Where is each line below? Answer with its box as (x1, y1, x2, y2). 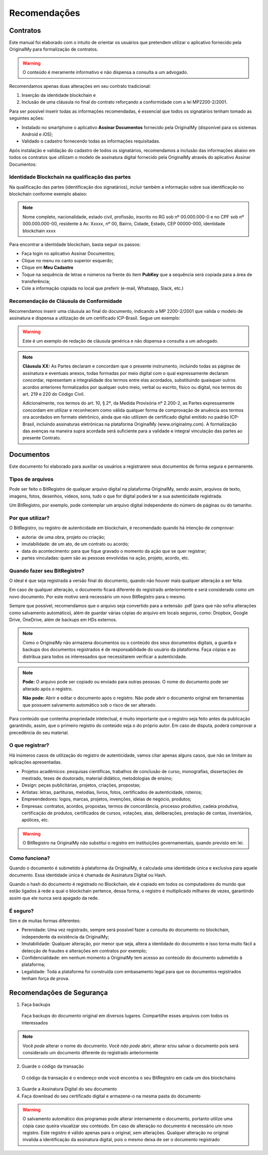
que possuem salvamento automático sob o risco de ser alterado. (22, 702, 157, 708)
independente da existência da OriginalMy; (21, 934, 109, 939)
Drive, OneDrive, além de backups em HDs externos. (9, 616, 118, 623)
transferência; (21, 278, 51, 284)
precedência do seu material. (9, 729, 69, 735)
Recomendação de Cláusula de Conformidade (9, 298, 123, 305)
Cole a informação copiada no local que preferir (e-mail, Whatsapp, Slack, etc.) (21, 286, 184, 291)
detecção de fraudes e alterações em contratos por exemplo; (21, 947, 147, 953)
